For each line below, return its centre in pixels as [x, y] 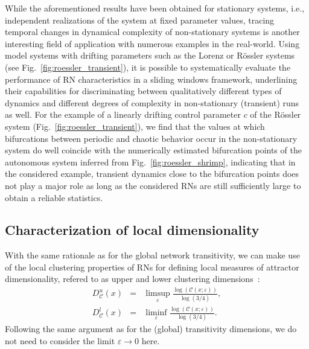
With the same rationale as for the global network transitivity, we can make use [152, 255]
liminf [156, 313]
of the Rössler [276, 114]
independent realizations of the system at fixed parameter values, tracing [140, 20]
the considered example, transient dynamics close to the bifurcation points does [152, 174]
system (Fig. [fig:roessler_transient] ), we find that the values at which [135, 126]
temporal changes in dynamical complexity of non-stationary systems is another [152, 32]
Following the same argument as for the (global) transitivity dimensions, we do [151, 329]
